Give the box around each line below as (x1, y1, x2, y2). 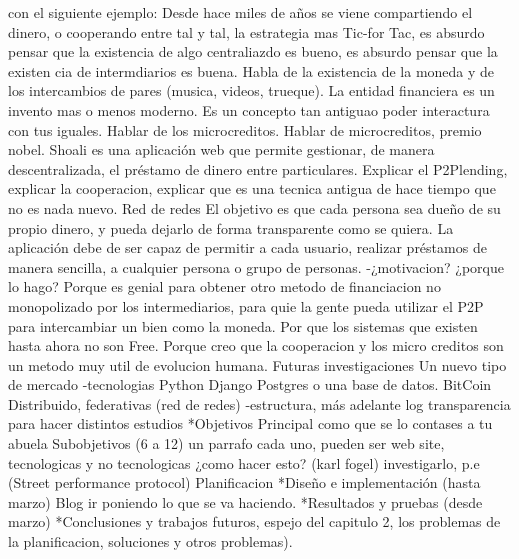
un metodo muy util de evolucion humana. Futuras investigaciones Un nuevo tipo (8, 354, 507, 375)
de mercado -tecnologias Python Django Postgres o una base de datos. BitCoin (8, 374, 492, 395)
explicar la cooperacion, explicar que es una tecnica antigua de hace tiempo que (8, 178, 496, 199)
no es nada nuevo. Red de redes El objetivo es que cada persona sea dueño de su (8, 197, 501, 218)
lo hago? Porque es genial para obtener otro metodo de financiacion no (8, 276, 441, 297)
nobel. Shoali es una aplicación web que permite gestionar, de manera (8, 139, 435, 160)
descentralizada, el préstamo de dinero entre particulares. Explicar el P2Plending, (8, 158, 508, 179)
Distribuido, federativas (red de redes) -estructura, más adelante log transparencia (8, 393, 511, 414)
